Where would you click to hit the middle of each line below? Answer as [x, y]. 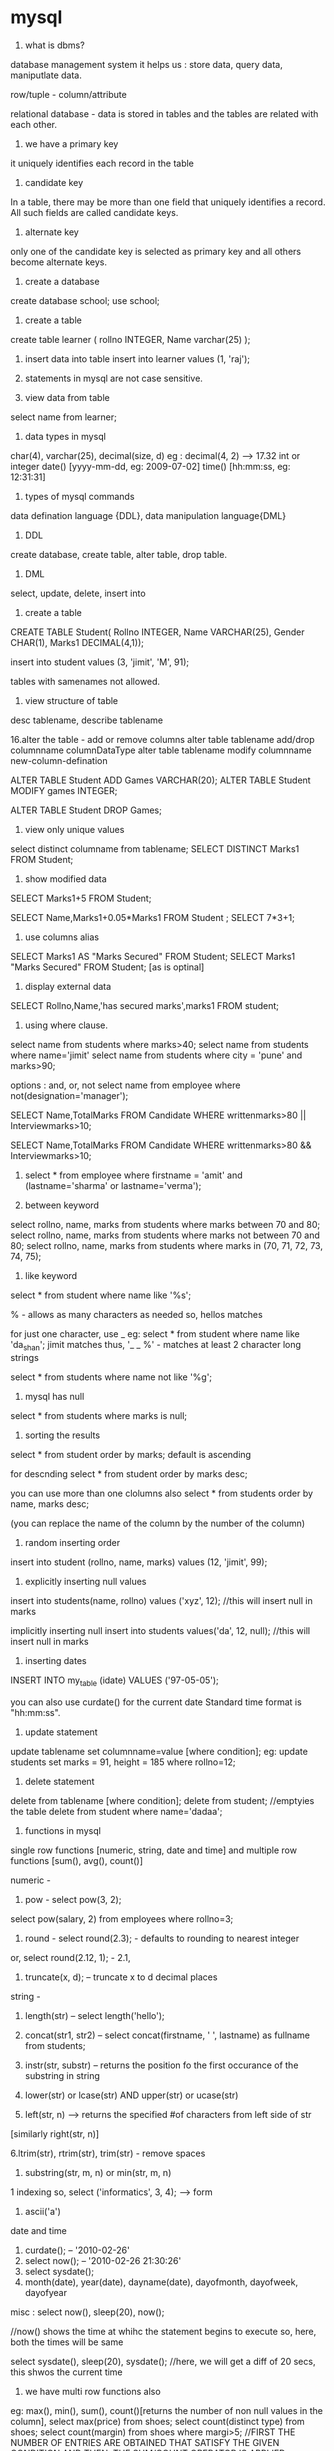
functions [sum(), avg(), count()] [76, 1860]
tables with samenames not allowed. [85, 681]
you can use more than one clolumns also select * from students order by [161, 1493]
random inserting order [72, 1542]
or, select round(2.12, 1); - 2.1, [71, 1957]
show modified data [65, 878]
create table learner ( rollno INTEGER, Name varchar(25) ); [130, 339]
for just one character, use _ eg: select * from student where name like [155, 1333]
